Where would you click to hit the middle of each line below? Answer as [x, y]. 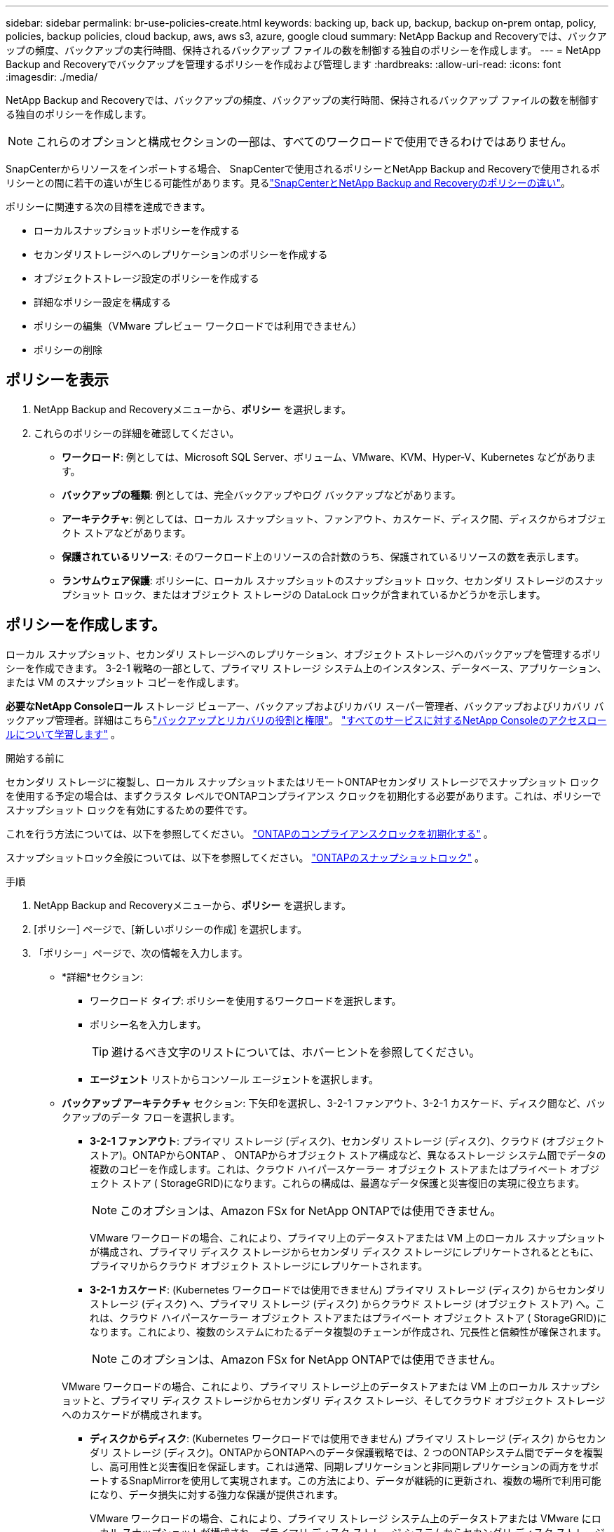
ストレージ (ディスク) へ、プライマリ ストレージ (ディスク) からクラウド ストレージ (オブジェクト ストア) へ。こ [348, 1303]
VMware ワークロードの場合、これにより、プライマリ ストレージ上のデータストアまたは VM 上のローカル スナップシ [331, 1386]
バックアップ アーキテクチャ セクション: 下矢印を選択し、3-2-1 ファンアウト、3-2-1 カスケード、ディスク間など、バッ [334, 1103]
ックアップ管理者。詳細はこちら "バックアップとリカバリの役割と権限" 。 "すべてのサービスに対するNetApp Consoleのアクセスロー [306, 720]
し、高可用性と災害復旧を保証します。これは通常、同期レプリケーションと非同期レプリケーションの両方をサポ [344, 1466]
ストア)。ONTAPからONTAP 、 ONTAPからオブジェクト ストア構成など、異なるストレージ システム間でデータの [348, 1155]
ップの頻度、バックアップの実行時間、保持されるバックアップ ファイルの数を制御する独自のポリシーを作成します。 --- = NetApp [303, 50]
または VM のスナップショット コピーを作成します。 [125, 682]
